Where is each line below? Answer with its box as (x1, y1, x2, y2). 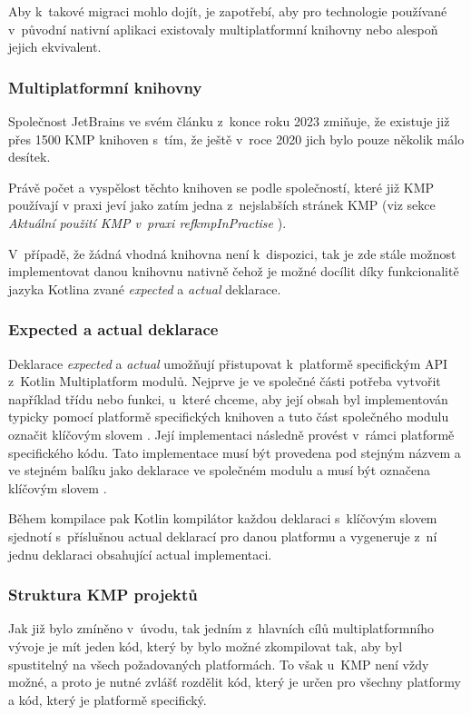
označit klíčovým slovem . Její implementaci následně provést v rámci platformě (8, 424, 455, 443)
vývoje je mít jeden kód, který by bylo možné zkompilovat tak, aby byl (8, 636, 403, 655)
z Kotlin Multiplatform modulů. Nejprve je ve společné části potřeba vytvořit (8, 372, 441, 391)
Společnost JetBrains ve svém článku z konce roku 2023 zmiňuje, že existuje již (8, 112, 450, 130)
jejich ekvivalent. (8, 37, 102, 56)
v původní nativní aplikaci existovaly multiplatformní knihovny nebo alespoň (8, 19, 438, 38)
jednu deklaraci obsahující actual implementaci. (8, 544, 272, 563)
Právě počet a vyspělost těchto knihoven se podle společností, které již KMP (8, 177, 435, 196)
